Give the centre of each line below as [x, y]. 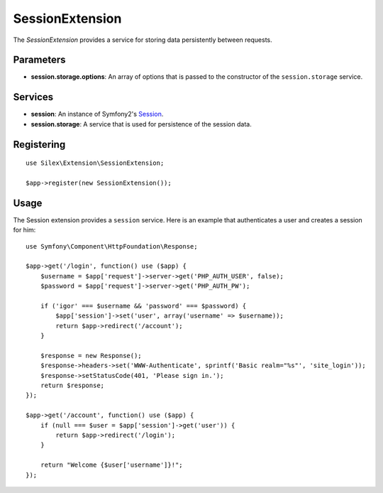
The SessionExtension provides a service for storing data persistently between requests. [143, 40]
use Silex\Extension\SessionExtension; [95, 163]
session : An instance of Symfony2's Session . [97, 114]
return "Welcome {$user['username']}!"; [112, 465]
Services [33, 97]
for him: [24, 230]
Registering [39, 145]
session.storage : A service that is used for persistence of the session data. [141, 124]
